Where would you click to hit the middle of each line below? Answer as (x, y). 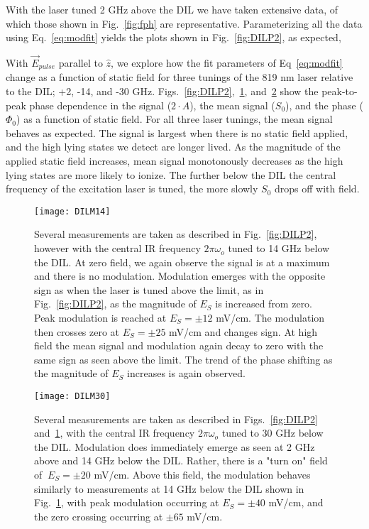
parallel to (81, 62)
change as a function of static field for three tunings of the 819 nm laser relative (180, 77)
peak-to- (340, 91)
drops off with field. (317, 189)
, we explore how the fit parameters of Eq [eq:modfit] (227, 62)
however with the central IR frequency (117, 248)
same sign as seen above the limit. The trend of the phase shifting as (183, 359)
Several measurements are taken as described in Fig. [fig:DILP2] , (176, 234)
